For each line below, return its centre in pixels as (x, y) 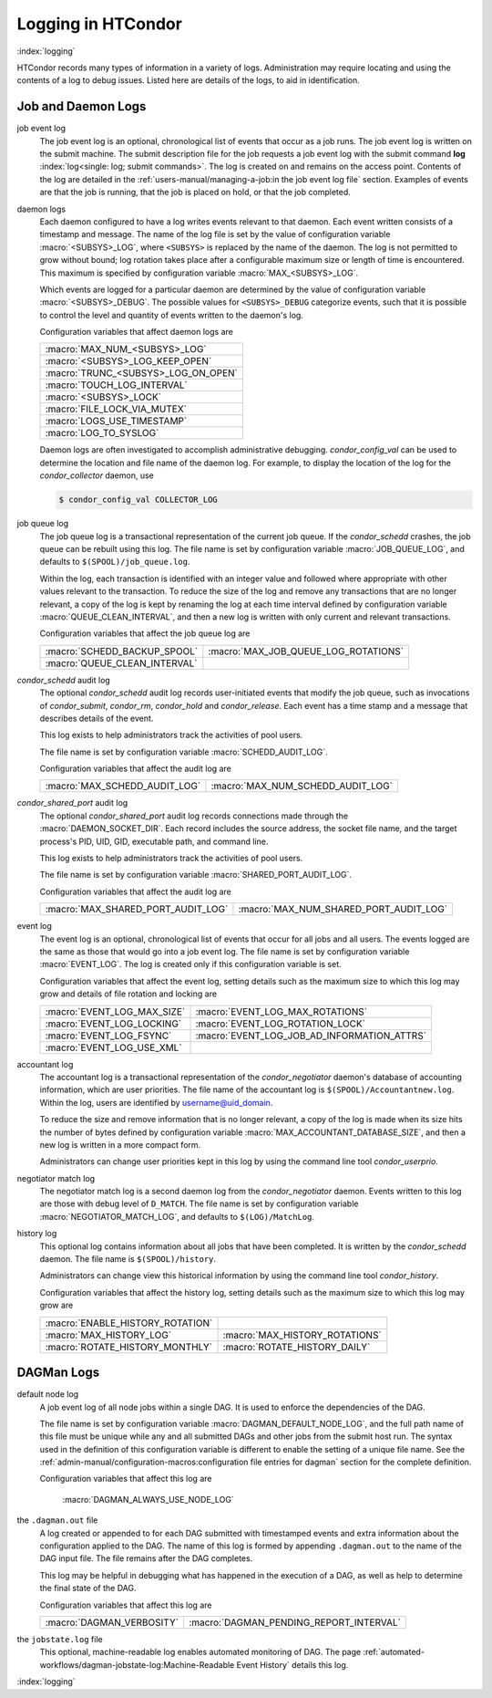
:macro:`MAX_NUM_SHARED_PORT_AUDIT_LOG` (343, 910)
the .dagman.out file (57, 1520)
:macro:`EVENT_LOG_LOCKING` (113, 1024)
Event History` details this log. (292, 1664)
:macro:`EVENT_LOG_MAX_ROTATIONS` (282, 1011)
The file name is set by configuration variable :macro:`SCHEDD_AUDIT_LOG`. (184, 752)
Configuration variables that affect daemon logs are (137, 332)
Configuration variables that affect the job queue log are (145, 633)
